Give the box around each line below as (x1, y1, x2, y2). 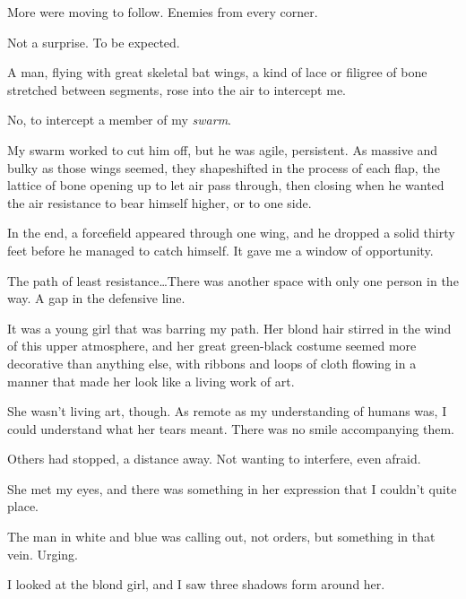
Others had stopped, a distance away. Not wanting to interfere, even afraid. (7, 449, 421, 468)
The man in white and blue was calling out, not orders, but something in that (7, 527, 436, 546)
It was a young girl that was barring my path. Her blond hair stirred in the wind (7, 318, 452, 337)
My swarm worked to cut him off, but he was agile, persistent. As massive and (7, 140, 438, 159)
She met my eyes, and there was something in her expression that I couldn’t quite (7, 479, 457, 498)
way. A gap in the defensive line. (7, 289, 186, 308)
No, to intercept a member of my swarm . (7, 110, 231, 129)
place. (7, 497, 39, 516)
